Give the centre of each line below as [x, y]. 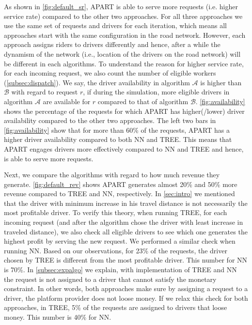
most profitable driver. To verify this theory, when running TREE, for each [116, 212]
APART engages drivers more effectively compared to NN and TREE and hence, [124, 148]
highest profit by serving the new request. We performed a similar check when [120, 241]
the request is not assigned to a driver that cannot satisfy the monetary [110, 279]
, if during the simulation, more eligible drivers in [156, 92]
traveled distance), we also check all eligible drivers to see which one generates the [126, 231]
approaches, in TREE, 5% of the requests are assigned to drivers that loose [116, 307]
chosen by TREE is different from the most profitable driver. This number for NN [126, 260]
